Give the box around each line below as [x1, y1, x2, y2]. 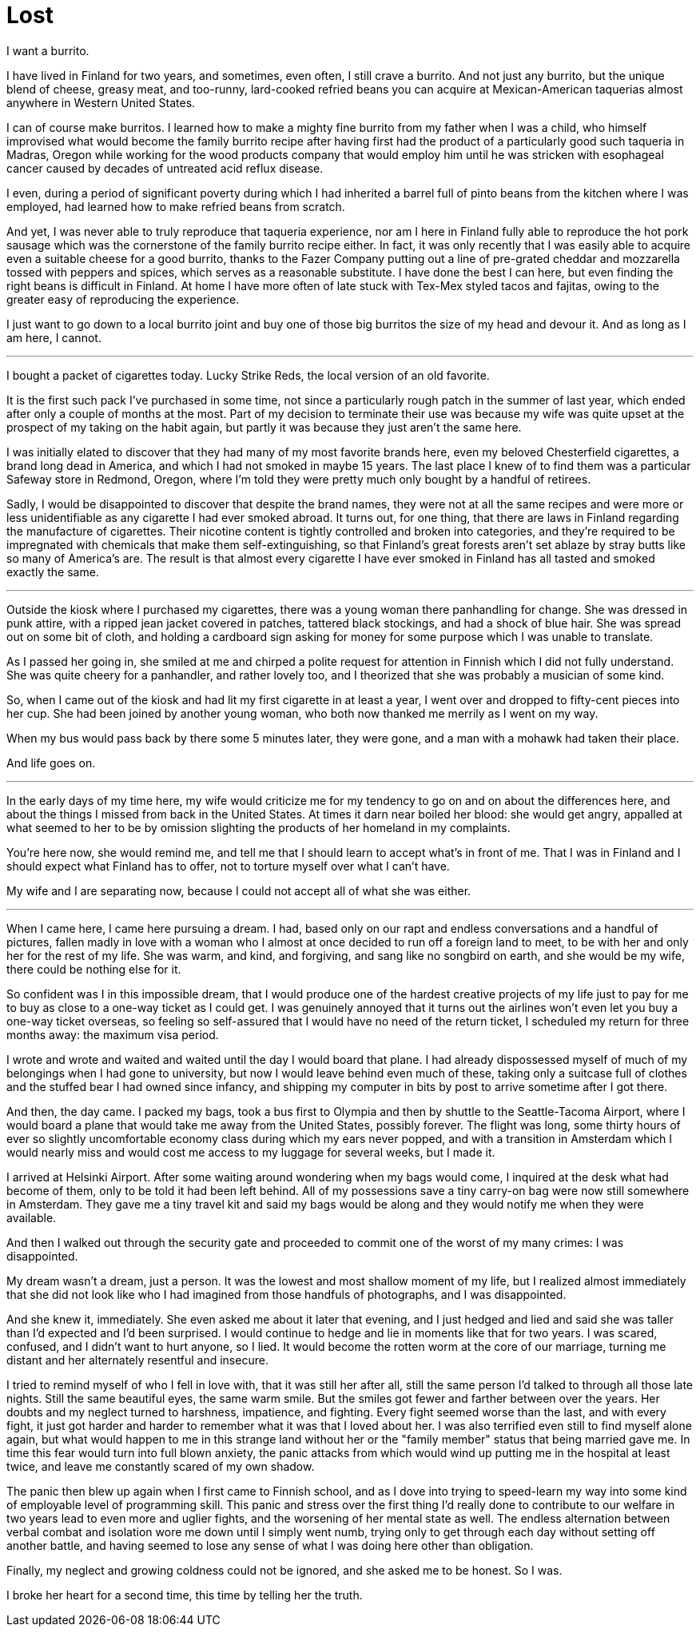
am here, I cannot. [6, 330, 101, 345]
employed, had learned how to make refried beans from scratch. [6, 199, 345, 213]
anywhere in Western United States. [6, 95, 196, 110]
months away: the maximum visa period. [6, 1027, 219, 1042]
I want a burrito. [6, 43, 89, 58]
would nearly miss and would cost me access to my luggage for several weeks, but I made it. [6, 1145, 495, 1159]
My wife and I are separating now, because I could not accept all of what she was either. [6, 883, 471, 898]
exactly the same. [6, 564, 99, 579]
